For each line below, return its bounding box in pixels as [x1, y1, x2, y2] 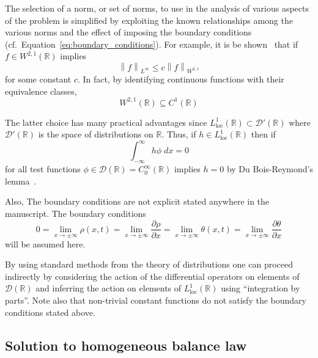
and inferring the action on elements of [35, 282, 182, 294]
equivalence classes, [5, 84, 77, 97]
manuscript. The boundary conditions [5, 206, 146, 219]
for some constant [5, 72, 72, 85]
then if [251, 128, 276, 141]
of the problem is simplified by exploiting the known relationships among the [5, 13, 293, 26]
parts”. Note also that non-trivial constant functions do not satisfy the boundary [5, 293, 306, 306]
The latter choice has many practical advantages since [5, 115, 207, 128]
